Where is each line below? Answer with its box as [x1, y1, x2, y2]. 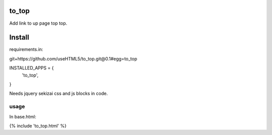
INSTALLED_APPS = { [9, 65, 54, 71]
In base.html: [9, 113, 36, 119]
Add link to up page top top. [9, 20, 67, 26]
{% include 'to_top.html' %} [9, 122, 66, 128]
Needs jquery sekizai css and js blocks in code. [9, 91, 108, 97]
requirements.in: [9, 46, 43, 52]
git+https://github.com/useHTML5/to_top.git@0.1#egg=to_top [9, 55, 138, 61]
